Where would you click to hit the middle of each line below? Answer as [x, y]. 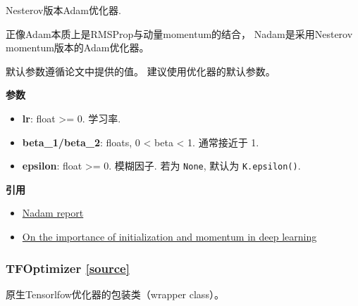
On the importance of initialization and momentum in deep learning [169, 236]
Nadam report [53, 213]
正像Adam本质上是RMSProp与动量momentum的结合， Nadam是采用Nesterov [179, 33]
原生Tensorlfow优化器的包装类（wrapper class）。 [115, 294]
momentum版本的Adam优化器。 [78, 47]
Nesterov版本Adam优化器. [63, 10]
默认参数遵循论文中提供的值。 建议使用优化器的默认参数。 [141, 71]
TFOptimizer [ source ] [68, 268]
